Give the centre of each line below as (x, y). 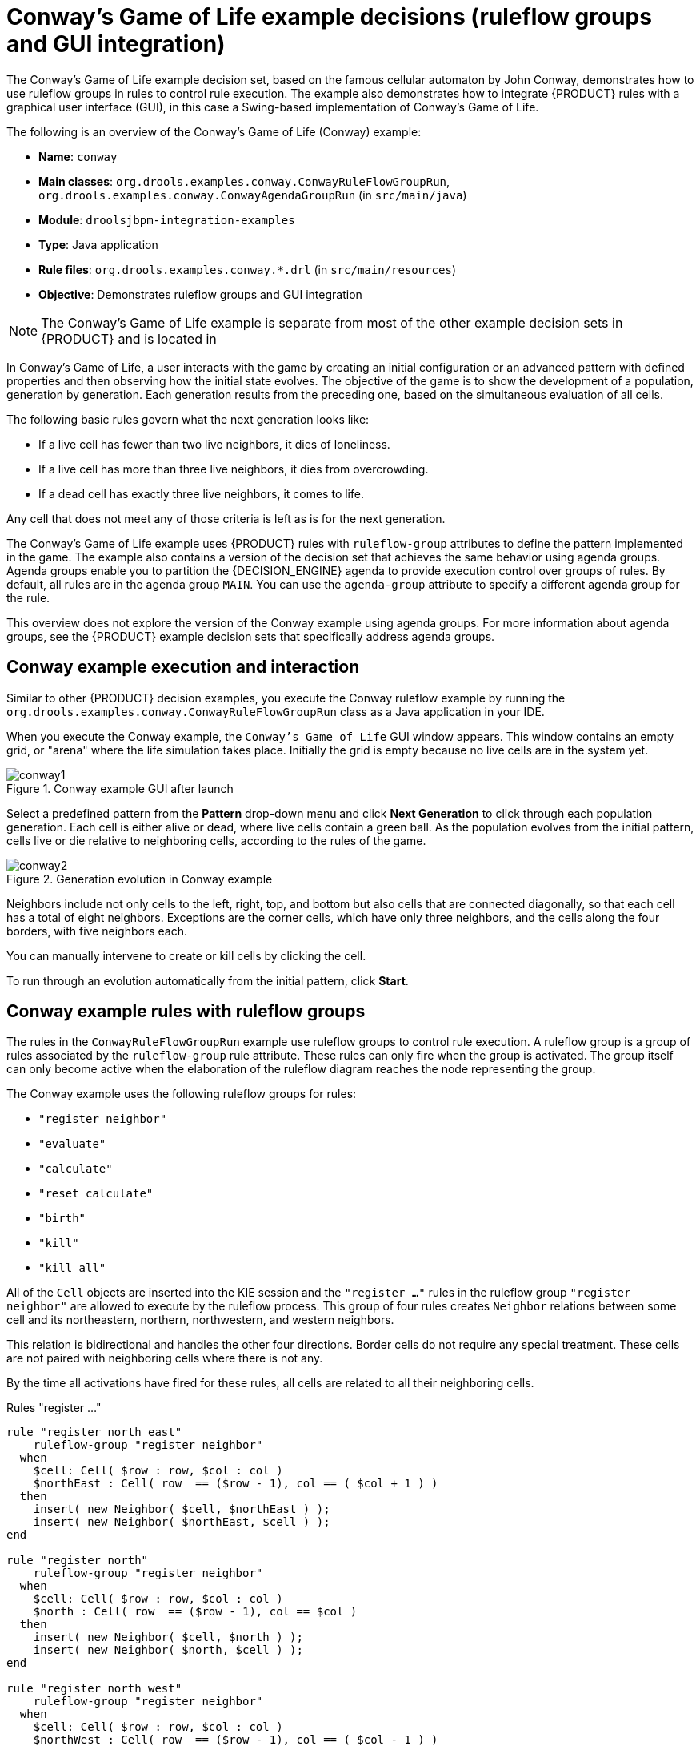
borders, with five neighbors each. (97, 931)
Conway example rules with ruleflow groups (186, 1012)
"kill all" (72, 1268)
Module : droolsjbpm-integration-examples (167, 219)
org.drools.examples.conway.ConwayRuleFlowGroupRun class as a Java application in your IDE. (276, 711)
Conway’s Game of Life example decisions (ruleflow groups (329, 17)
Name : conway (78, 156)
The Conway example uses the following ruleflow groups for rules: (182, 1094)
